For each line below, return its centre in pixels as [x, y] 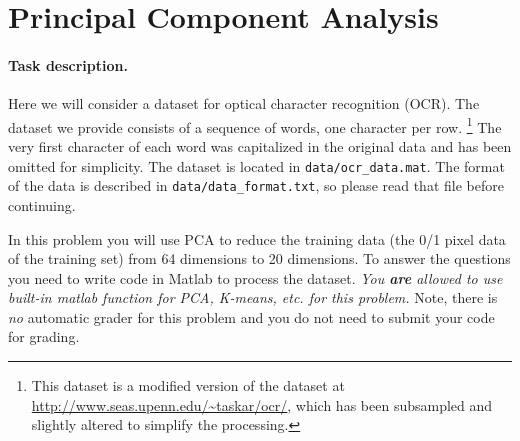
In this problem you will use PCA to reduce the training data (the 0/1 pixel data [257, 238]
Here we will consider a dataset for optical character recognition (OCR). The [244, 103]
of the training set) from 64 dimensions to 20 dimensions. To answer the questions [259, 258]
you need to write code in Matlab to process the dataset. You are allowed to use [255, 277]
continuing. [42, 204]
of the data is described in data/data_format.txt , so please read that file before [256, 185]
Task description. [68, 64]
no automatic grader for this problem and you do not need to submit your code [251, 316]
